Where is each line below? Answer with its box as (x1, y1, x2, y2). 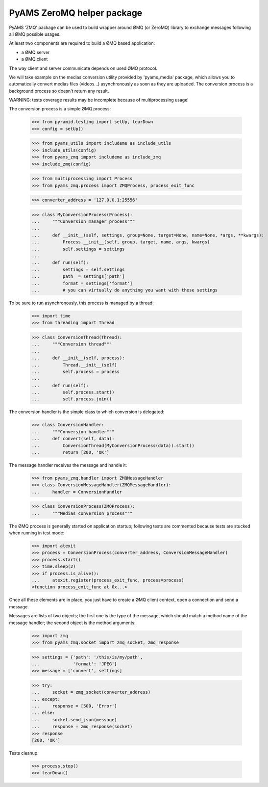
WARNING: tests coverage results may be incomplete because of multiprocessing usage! (9, 97, 189, 103)
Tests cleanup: (9, 750, 39, 756)
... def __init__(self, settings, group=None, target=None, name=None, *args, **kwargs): (31, 232, 265, 238)
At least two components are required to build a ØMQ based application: (9, 40, 155, 46)
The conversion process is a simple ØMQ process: (9, 106, 111, 112)
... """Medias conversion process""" (31, 510, 133, 516)
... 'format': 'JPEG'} (31, 661, 117, 667)
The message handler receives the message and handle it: (9, 462, 127, 468)
